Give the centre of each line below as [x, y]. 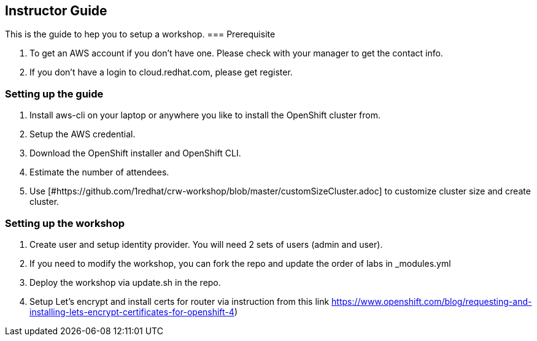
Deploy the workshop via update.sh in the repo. [125, 282]
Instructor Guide [56, 11]
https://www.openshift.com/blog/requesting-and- [432, 301]
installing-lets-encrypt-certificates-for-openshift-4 [132, 312]
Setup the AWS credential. [83, 134]
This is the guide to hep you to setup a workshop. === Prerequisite [140, 34]
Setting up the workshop [65, 223]
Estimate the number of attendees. [99, 172]
